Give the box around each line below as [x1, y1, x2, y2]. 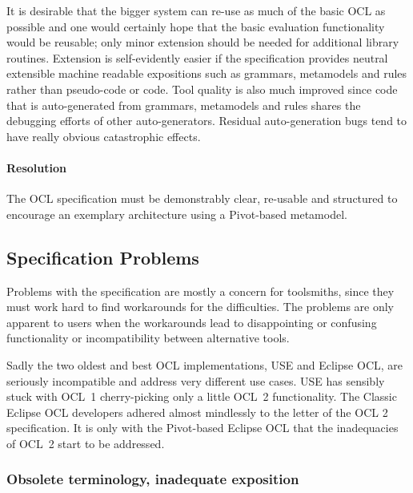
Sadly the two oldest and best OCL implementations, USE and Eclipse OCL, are [6, 356, 403, 373]
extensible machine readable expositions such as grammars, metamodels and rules [6, 65, 407, 82]
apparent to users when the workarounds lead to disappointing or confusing [6, 313, 377, 330]
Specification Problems [6, 244, 199, 269]
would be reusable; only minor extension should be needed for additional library [6, 34, 399, 51]
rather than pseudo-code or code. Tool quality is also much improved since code [6, 80, 398, 97]
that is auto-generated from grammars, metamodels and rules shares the [6, 96, 361, 113]
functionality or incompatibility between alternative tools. [6, 329, 290, 346]
